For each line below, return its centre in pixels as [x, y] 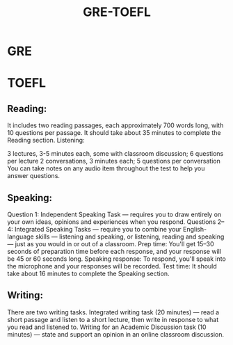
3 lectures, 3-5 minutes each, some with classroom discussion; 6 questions [115, 154]
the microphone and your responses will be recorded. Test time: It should [112, 266]
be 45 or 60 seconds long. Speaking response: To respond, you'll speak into [116, 259]
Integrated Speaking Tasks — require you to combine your [98, 229]
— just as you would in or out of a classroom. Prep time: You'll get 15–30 [111, 244]
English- [195, 229]
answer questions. [34, 176]
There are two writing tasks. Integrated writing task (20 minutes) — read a [113, 312]
